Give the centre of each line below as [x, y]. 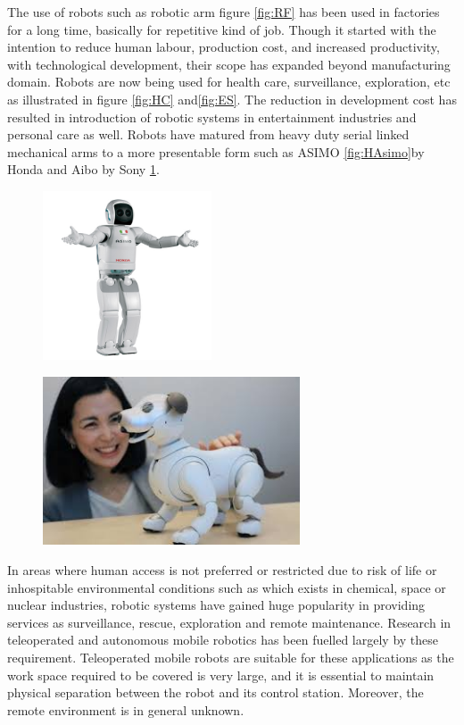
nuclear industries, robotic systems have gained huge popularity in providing [216, 605]
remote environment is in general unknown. [126, 709]
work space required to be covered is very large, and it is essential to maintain [221, 675]
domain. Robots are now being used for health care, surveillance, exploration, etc [229, 82]
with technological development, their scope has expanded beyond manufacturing [229, 64]
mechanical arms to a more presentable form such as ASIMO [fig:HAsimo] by [216, 151]
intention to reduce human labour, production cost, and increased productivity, [224, 47]
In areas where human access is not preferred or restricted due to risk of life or [222, 570]
